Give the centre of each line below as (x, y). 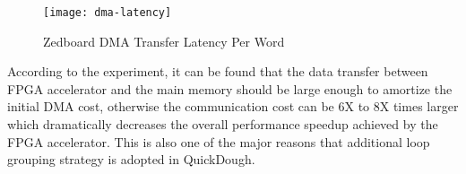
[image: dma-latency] (108, 13)
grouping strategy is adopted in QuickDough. (131, 159)
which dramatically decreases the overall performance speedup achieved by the (223, 124)
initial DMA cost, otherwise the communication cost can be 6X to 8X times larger (233, 106)
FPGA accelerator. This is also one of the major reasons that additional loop (219, 141)
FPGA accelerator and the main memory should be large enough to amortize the (230, 88)
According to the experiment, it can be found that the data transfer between (218, 71)
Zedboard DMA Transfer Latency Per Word (164, 41)
